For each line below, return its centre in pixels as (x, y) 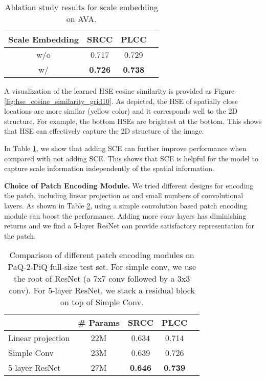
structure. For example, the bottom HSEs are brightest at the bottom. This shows (133, 121)
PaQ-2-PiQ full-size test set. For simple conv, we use (102, 267)
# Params (99, 323)
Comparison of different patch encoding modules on (102, 255)
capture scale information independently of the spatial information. (109, 168)
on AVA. (81, 19)
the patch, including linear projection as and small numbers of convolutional (124, 195)
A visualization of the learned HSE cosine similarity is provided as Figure (119, 91)
